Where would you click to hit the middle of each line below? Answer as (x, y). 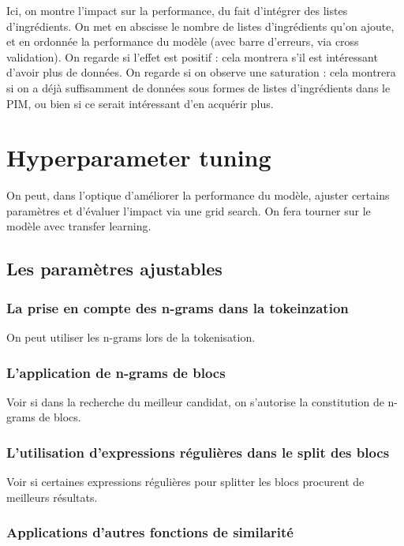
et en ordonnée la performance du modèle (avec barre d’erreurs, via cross (183, 41)
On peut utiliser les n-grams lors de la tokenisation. (131, 337)
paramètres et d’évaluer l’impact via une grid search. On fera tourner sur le (189, 210)
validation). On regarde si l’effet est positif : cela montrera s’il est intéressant (192, 56)
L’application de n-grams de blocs (116, 372)
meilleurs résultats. (52, 497)
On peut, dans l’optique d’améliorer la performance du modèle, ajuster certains (198, 195)
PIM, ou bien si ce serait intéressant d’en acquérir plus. (140, 103)
